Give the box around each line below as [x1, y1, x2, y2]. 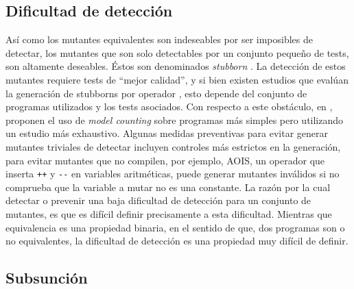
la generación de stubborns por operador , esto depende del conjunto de [5, 86, 307, 100]
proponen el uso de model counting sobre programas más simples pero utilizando [5, 112, 344, 127]
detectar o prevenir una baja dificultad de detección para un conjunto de [5, 193, 311, 208]
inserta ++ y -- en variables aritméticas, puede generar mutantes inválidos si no [5, 166, 340, 181]
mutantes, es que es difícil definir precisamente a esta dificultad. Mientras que [5, 206, 332, 221]
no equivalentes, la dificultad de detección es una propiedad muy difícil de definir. [5, 234, 349, 248]
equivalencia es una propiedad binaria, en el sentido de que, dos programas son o [5, 220, 345, 234]
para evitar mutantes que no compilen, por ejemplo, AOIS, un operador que [5, 153, 325, 167]
